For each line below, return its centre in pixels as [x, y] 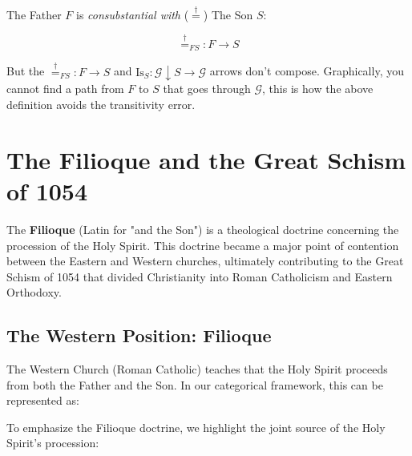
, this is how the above [318, 89]
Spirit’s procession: [53, 443]
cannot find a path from [65, 89]
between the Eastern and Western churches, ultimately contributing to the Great [205, 261]
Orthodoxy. [34, 292]
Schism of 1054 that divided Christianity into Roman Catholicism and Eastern [200, 276]
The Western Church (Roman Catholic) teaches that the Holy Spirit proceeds [197, 369]
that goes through [207, 89]
